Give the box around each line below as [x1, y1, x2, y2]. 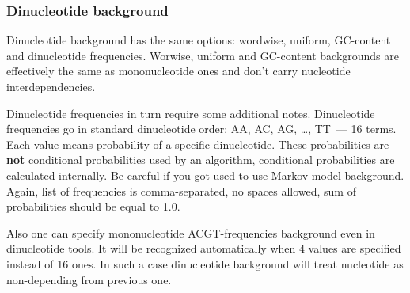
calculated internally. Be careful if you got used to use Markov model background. [6, 166, 404, 183]
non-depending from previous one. [6, 271, 172, 287]
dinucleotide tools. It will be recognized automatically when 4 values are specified [6, 240, 401, 257]
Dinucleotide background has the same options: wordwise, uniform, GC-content [6, 32, 391, 48]
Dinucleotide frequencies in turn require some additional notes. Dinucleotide [6, 105, 375, 121]
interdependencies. [6, 78, 96, 94]
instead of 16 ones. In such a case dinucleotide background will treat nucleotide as [6, 255, 404, 272]
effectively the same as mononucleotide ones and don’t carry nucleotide [6, 63, 351, 79]
